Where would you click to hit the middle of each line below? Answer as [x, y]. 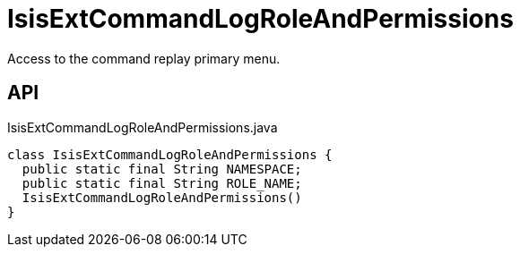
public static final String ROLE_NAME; [162, 183]
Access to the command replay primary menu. [144, 58]
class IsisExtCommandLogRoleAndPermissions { [170, 154]
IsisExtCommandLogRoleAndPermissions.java [143, 127]
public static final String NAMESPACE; [162, 169]
